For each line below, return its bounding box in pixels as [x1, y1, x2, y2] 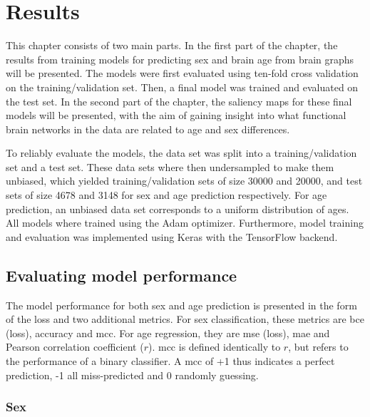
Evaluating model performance [6, 264, 237, 286]
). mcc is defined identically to [148, 339, 281, 354]
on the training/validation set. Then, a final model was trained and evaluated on [6, 79, 359, 94]
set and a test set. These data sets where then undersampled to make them [6, 159, 334, 174]
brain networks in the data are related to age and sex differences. [6, 121, 290, 136]
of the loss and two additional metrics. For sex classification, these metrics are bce [6, 312, 364, 326]
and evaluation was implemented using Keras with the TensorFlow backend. [6, 229, 338, 244]
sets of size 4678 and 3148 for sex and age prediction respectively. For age [6, 187, 327, 202]
